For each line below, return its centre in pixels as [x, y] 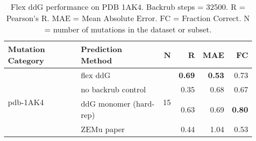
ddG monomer [106, 103]
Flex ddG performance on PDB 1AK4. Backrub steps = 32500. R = [128, 7]
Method [96, 60]
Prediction [101, 49]
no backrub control [113, 89]
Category [26, 60]
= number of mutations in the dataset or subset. [128, 29]
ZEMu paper [103, 129]
